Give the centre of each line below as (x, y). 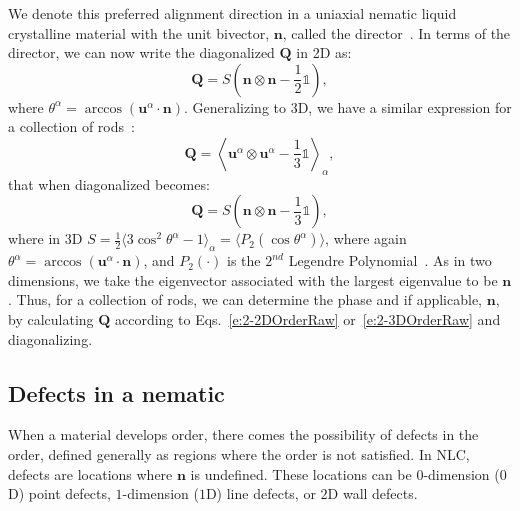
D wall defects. (372, 493)
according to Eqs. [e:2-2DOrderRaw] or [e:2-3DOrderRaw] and (308, 318)
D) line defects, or (260, 493)
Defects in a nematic (116, 392)
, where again (366, 238)
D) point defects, (59, 493)
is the (244, 260)
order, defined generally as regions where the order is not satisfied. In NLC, (239, 453)
